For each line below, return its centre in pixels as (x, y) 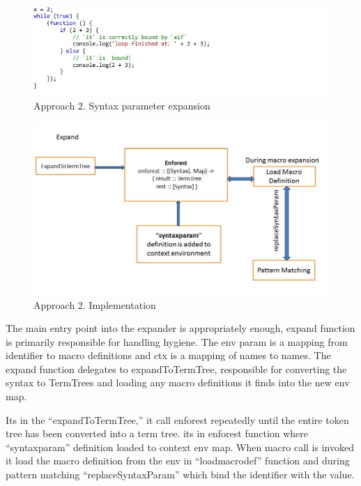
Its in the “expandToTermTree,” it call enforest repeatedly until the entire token (177, 419)
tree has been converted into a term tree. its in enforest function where (157, 433)
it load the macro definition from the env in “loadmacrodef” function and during (178, 461)
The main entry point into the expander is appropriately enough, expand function (180, 328)
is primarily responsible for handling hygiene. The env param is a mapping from (177, 341)
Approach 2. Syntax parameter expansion (122, 105)
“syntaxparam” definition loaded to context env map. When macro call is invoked (180, 447)
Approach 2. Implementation (95, 304)
